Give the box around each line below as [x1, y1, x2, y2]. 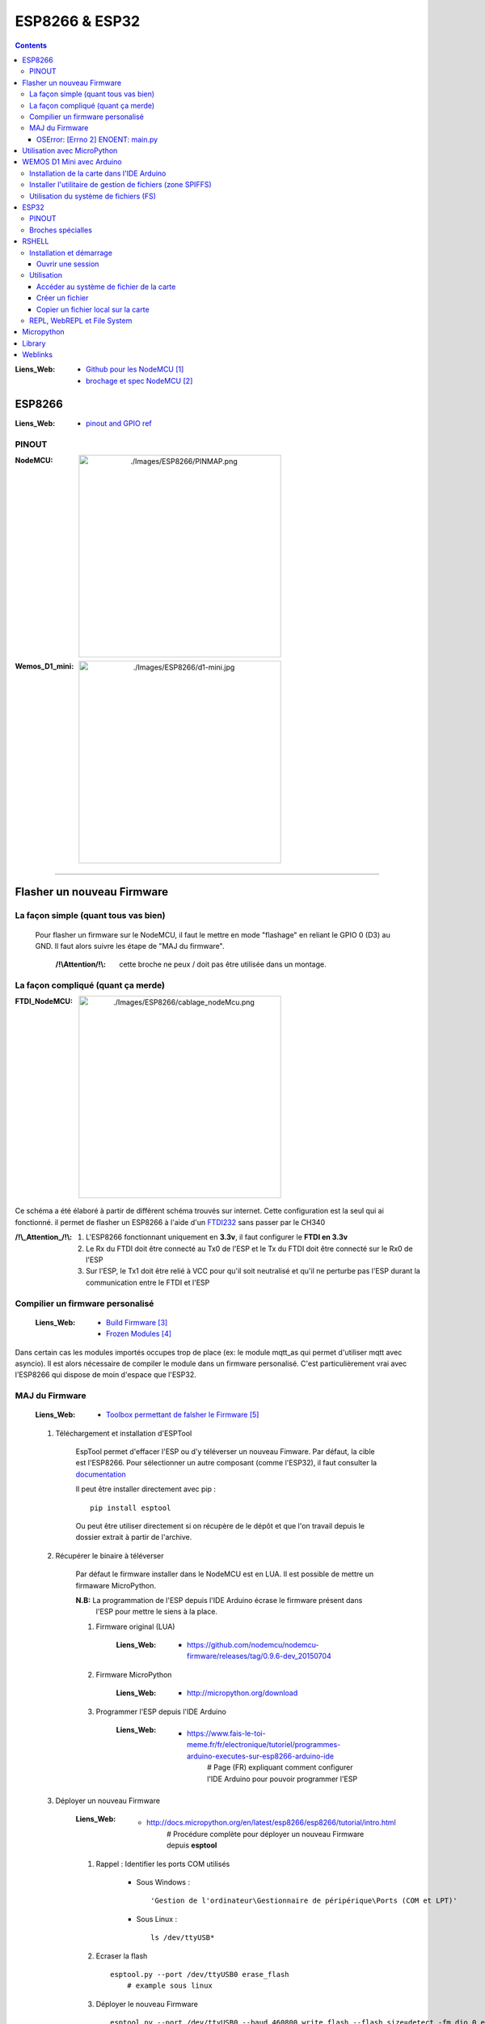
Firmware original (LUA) [95, 1622, 175, 1631]
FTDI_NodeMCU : [15, 997, 73, 1006]
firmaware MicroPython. [75, 1580, 157, 1590]
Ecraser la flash [95, 1951, 148, 1961]
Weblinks [22, 350, 53, 359]
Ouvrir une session [36, 259, 99, 269]
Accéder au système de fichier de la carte [36, 282, 176, 291]
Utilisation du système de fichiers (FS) [29, 191, 157, 201]
